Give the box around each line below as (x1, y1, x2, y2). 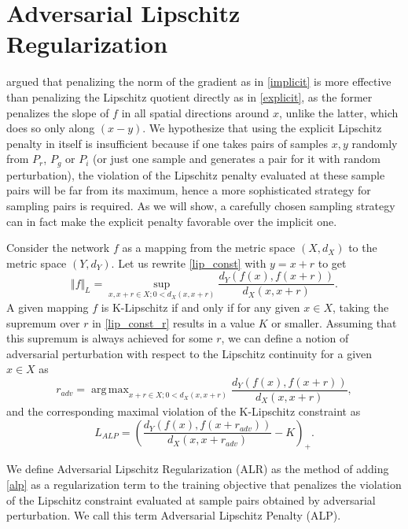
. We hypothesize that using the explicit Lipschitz (142, 120, 382, 136)
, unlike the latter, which (279, 104, 399, 120)
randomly (351, 135, 398, 151)
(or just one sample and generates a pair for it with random (92, 150, 380, 167)
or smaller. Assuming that (271, 314, 397, 331)
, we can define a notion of (221, 330, 349, 346)
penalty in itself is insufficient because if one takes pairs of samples (6, 135, 328, 151)
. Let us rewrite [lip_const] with (111, 254, 266, 271)
